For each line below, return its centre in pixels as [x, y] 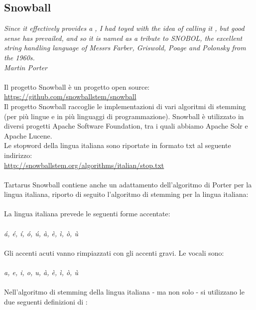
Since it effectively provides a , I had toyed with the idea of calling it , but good [124, 28]
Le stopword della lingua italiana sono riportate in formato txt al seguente [118, 145]
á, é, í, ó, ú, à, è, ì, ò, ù [41, 233]
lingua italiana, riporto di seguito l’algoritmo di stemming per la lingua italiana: [126, 194]
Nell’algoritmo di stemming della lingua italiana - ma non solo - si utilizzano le [124, 292]
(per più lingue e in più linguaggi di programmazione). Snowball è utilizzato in [124, 116]
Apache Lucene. [28, 135]
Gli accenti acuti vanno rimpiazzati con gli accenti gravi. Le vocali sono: [114, 252]
